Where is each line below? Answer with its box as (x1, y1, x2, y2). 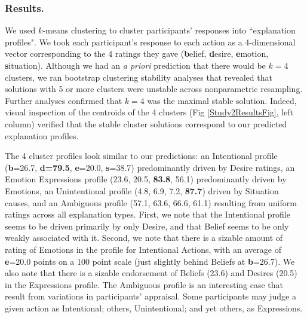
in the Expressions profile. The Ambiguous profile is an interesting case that (5, 278, 284, 291)
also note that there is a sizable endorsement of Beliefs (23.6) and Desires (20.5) (5, 267, 297, 279)
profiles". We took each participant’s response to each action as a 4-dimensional (5, 35, 296, 48)
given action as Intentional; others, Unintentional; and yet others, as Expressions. (5, 301, 303, 314)
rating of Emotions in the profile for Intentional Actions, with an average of (5, 243, 281, 255)
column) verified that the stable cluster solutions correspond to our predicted (5, 117, 287, 130)
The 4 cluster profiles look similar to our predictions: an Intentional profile (5, 149, 278, 162)
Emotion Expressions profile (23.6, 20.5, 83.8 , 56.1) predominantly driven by (5, 173, 287, 185)
